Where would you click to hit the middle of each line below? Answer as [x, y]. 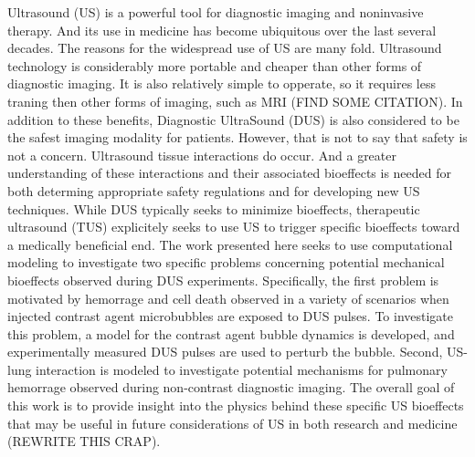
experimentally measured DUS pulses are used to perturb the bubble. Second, [225, 352]
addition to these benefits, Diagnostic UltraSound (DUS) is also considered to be [233, 119]
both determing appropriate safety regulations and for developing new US [214, 190]
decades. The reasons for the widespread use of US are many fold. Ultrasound [225, 48]
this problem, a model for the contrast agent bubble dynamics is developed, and [231, 333]
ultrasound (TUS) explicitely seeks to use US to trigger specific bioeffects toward [234, 227]
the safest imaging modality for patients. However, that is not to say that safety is [237, 137]
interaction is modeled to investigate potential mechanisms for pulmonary [242, 369]
